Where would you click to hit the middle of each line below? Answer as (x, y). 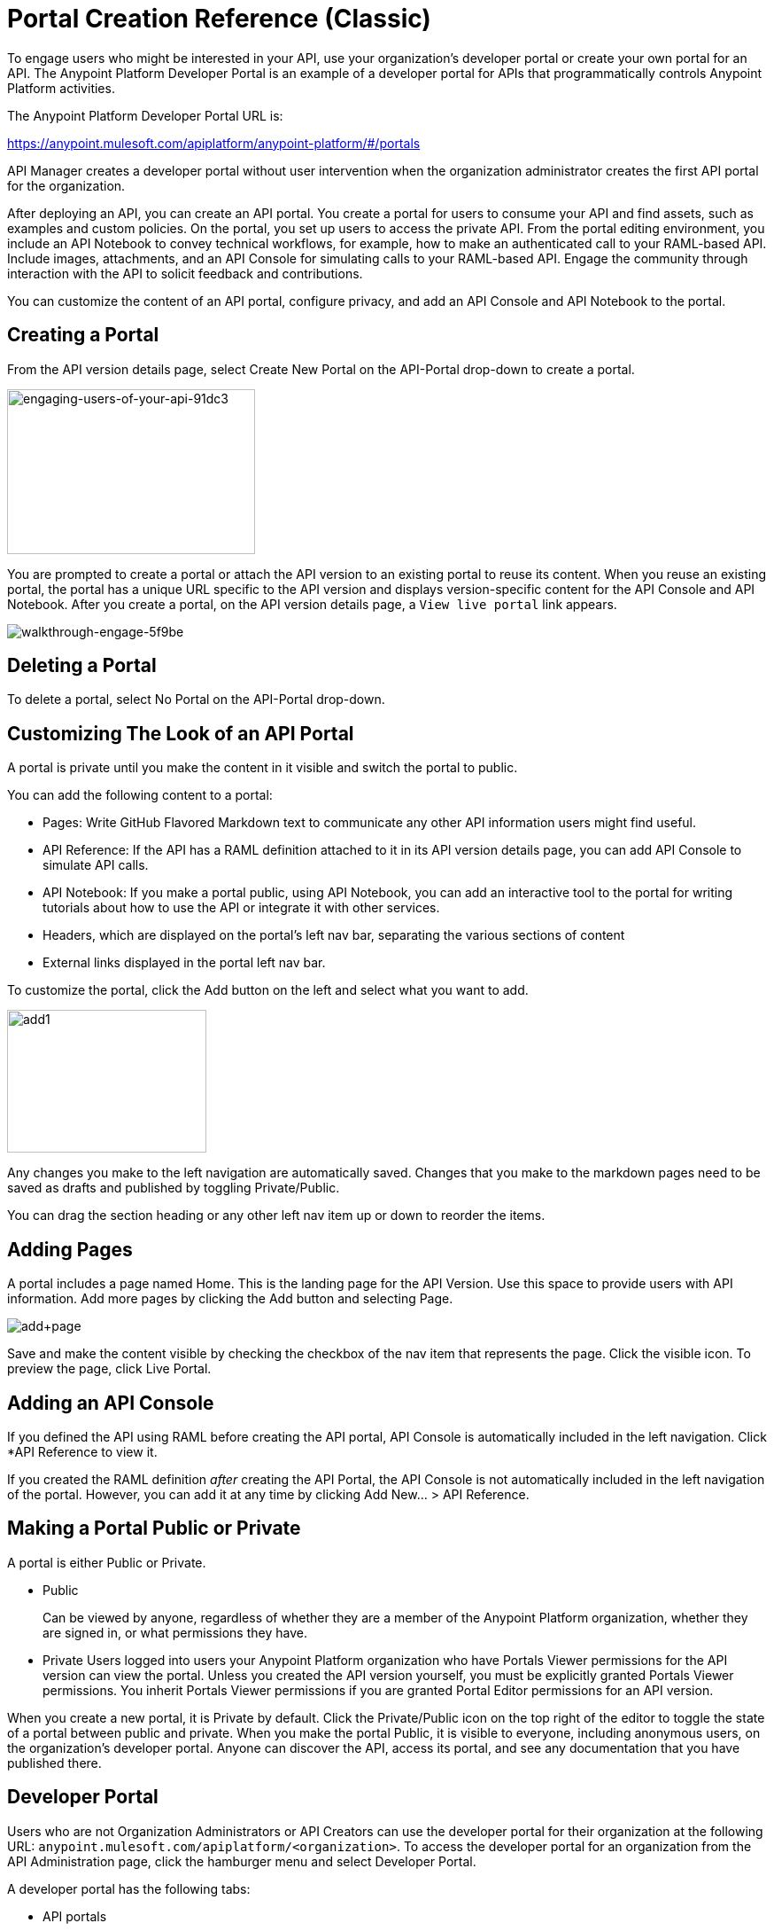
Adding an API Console (111, 1403)
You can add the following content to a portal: (140, 795)
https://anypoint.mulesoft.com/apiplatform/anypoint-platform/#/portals (214, 143)
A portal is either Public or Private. (107, 1562)
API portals (75, 1916)
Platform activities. (61, 88)
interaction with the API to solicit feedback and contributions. (185, 273)
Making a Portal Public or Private (154, 1528)
